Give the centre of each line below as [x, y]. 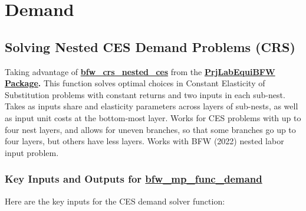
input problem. [32, 152]
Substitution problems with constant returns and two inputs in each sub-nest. [145, 94]
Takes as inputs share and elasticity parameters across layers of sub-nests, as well [152, 106]
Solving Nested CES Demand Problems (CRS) [150, 46]
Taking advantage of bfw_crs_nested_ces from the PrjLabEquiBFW [140, 71]
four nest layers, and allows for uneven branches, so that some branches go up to [150, 129]
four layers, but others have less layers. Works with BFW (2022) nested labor [144, 141]
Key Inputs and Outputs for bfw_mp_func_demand [134, 179]
